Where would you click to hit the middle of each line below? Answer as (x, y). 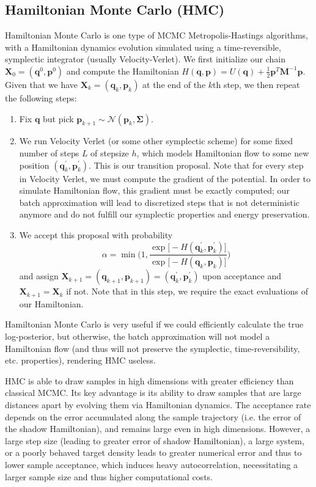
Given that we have (42, 84)
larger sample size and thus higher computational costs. (109, 476)
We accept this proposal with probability (96, 234)
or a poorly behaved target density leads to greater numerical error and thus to (153, 452)
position (34, 165)
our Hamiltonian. (51, 303)
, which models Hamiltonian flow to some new (223, 152)
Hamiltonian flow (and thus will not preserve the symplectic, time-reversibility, (152, 348)
